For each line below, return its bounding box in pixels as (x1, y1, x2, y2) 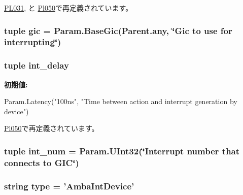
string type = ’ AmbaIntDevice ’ (4, 179, 134, 192)
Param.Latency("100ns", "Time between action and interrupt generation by (4, 96, 237, 107)
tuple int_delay (4, 59, 69, 72)
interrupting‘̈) (4, 36, 61, 48)
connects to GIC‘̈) (4, 156, 79, 169)
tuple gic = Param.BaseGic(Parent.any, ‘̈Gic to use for (4, 24, 232, 37)
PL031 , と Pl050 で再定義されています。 (4, 3, 133, 13)
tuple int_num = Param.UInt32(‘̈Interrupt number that (4, 144, 240, 157)
